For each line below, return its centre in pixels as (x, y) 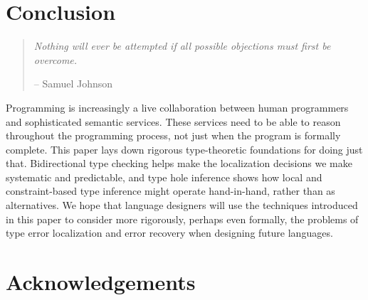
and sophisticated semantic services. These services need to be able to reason (173, 121)
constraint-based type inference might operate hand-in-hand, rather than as (170, 191)
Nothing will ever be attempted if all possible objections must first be (182, 46)
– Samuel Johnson (73, 84)
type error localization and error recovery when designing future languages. (169, 233)
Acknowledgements (101, 282)
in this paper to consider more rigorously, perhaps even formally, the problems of (182, 219)
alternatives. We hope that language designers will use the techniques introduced (182, 205)
